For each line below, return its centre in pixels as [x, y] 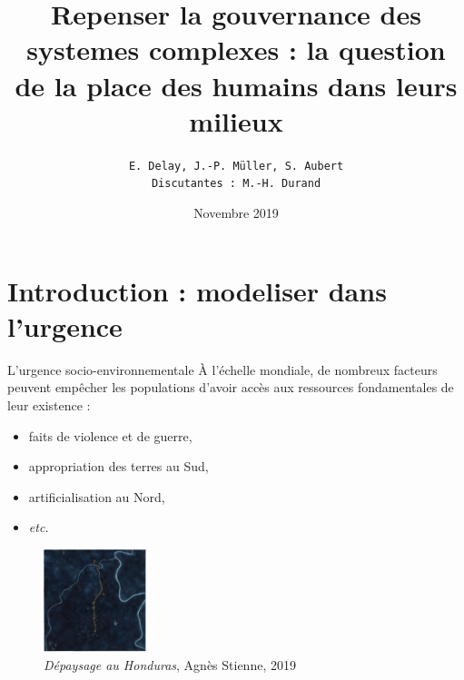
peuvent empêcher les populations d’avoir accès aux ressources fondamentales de [231, 387]
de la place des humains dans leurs [236, 85]
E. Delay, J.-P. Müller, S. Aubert [236, 166]
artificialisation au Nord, [97, 496]
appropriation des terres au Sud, [118, 466]
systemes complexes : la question [236, 49]
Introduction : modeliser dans [197, 290]
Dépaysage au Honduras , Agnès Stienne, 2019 [170, 664]
